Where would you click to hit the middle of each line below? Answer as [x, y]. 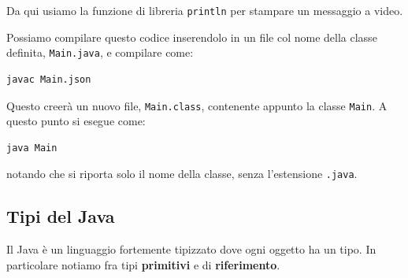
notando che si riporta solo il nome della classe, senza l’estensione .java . [182, 174]
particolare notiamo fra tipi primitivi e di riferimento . [143, 264]
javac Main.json [49, 79]
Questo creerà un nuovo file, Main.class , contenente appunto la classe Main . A [197, 105]
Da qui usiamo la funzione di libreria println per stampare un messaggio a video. [205, 10]
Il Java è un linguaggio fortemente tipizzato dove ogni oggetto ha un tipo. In [191, 249]
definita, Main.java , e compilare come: [100, 52]
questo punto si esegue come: [76, 121]
